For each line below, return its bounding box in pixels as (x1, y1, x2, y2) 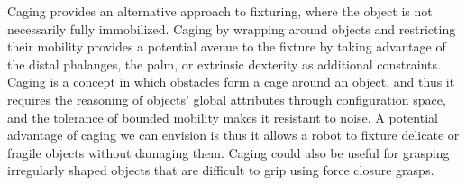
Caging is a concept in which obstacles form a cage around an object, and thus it (7, 72, 455, 91)
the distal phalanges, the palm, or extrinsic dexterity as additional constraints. (7, 54, 441, 73)
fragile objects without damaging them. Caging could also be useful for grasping (7, 143, 450, 162)
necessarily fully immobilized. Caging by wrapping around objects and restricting (7, 19, 456, 38)
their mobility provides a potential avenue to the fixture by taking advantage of (7, 37, 446, 56)
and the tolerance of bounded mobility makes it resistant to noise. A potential (7, 107, 438, 126)
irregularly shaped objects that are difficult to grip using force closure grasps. (7, 161, 434, 180)
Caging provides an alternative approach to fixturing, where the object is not (7, 2, 433, 20)
